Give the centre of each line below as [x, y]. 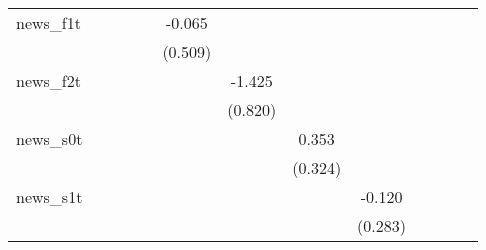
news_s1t [49, 196]
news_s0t [49, 138]
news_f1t [48, 22]
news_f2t [48, 80]
